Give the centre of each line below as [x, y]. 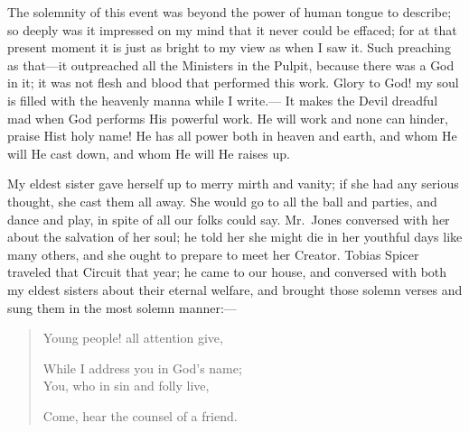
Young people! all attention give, [133, 338]
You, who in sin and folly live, [126, 386]
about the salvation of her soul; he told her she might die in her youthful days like [235, 237]
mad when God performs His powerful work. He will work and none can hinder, [228, 118]
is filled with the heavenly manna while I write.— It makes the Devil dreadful [223, 100]
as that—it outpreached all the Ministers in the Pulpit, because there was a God [231, 64]
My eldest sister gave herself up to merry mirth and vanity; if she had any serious [233, 184]
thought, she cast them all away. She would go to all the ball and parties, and [222, 201]
